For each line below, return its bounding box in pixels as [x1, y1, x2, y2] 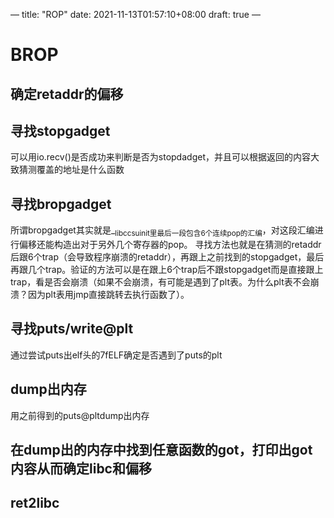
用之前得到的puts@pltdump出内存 [10, 409, 150, 421]
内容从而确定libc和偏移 [10, 460, 152, 478]
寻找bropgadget [10, 195, 112, 213]
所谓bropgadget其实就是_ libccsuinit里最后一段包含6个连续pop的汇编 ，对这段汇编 [10, 224, 315, 238]
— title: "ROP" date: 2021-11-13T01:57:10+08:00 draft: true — [10, 9, 261, 20]
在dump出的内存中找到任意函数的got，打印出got [10, 442, 313, 459]
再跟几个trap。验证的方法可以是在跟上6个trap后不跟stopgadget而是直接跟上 [10, 264, 324, 275]
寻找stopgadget [10, 122, 111, 139]
